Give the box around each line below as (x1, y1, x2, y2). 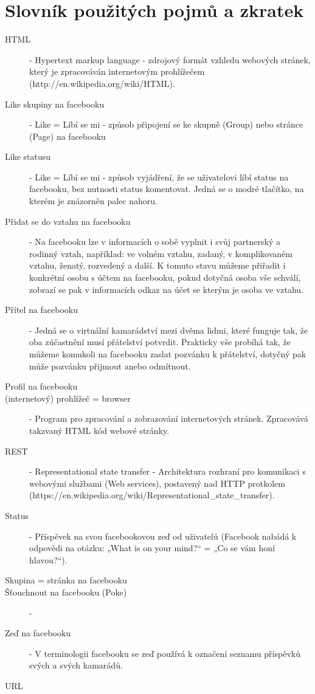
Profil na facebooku (5, 380, 78, 393)
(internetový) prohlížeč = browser (5, 391, 131, 404)
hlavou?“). (29, 553, 67, 566)
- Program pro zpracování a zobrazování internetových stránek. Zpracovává (29, 412, 308, 425)
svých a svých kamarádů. (29, 659, 123, 672)
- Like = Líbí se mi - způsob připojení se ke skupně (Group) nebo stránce (29, 118, 303, 131)
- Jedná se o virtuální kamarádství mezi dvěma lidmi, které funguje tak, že (29, 323, 308, 336)
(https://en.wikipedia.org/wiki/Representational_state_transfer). (29, 489, 275, 501)
